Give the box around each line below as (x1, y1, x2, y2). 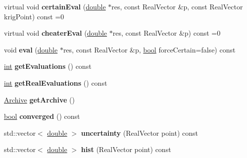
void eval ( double (4, 44, 58, 54)
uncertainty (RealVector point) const (81, 127, 198, 138)
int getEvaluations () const (4, 61, 92, 71)
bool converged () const (4, 111, 80, 121)
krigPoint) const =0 (4, 11, 64, 21)
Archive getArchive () (4, 94, 75, 105)
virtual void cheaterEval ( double (4, 28, 107, 38)
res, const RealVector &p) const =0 (112, 28, 221, 38)
